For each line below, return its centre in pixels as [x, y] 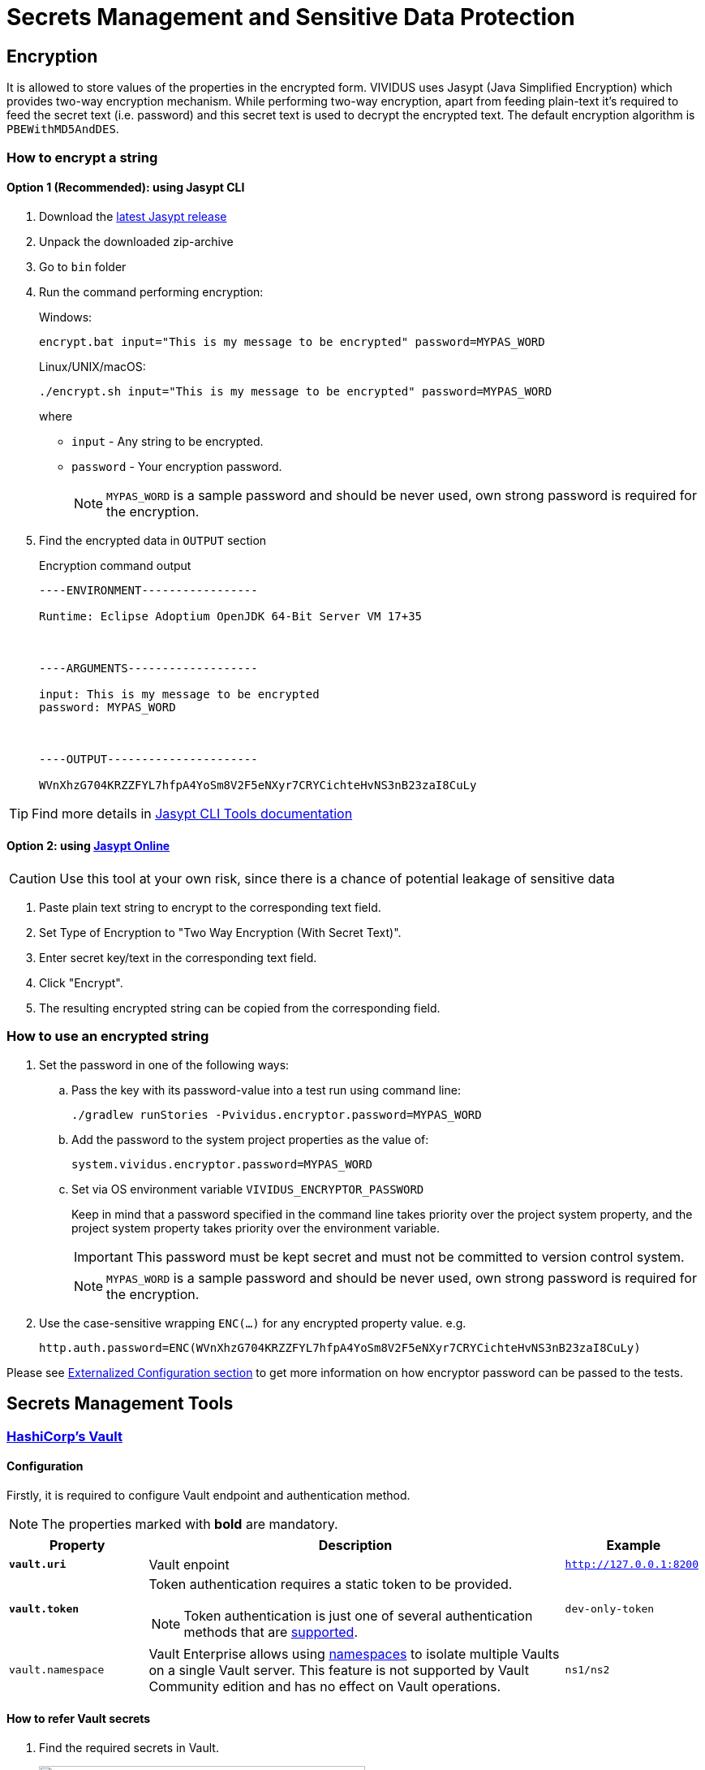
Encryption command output [115, 565]
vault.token [44, 1609]
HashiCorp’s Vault [64, 1436]
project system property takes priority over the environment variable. [256, 1228]
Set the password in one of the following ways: [164, 1064]
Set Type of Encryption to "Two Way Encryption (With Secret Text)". [220, 932]
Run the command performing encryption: [151, 291]
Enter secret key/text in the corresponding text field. [178, 957]
